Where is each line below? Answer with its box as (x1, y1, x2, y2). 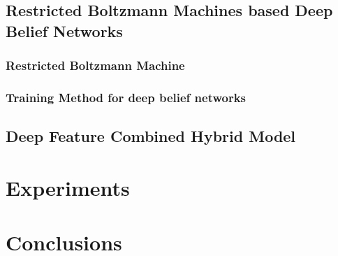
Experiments (6, 173, 130, 201)
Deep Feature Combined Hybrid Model (6, 125, 296, 147)
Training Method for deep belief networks (6, 88, 247, 106)
